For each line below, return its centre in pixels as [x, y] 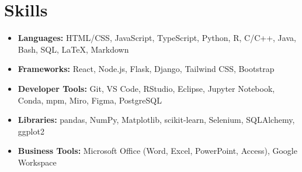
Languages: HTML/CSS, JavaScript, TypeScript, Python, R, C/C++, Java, [157, 38]
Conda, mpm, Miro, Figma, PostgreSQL [90, 100]
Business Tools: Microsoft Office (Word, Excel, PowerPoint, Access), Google [157, 151]
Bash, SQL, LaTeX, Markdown [73, 49]
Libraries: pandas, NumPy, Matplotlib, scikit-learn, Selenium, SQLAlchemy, [156, 120]
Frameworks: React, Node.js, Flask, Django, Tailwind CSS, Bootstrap [146, 69]
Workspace [37, 162]
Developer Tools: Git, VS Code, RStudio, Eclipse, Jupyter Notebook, [146, 88]
